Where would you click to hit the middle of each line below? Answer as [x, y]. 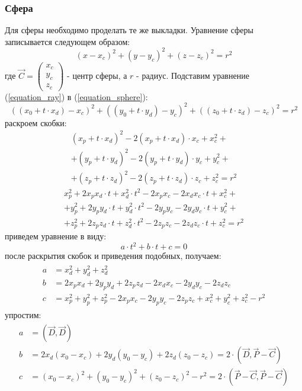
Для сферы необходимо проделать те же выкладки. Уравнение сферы [129, 30]
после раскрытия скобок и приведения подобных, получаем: [113, 256]
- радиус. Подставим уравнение [193, 75]
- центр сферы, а [97, 75]
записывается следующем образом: [68, 41]
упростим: [23, 314]
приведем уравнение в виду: [56, 236]
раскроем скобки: [36, 122]
